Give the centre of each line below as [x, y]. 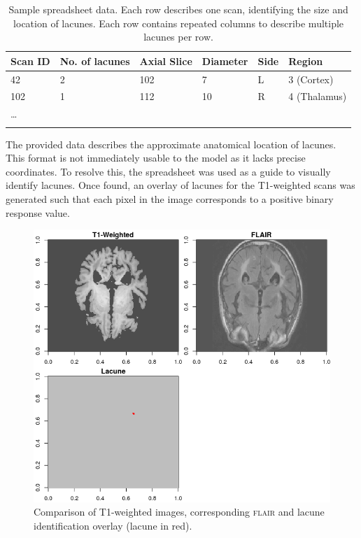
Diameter [225, 61]
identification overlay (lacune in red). [113, 525]
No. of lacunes [95, 61]
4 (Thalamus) [318, 96]
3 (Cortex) [311, 79]
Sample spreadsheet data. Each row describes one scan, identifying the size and [178, 9]
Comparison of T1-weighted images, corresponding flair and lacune [179, 512]
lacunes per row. [178, 37]
